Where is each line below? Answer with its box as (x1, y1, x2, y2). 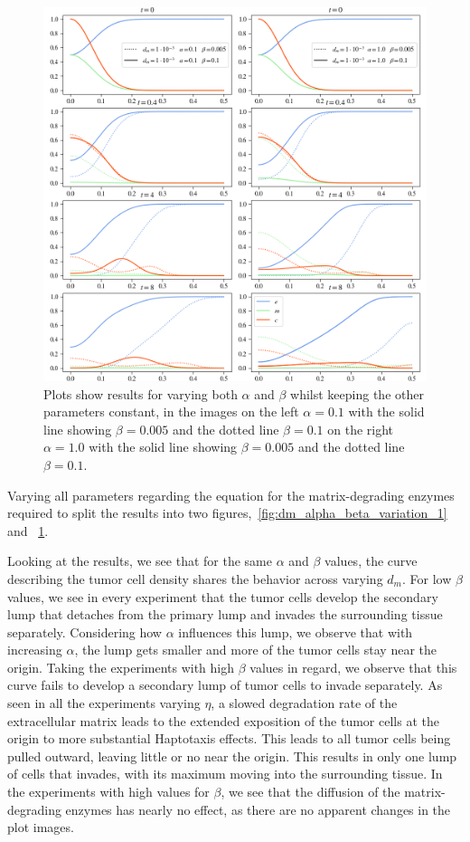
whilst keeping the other (290, 384, 424, 403)
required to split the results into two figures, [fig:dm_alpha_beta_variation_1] (7, 503, 447, 522)
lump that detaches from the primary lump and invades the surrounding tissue (7, 605, 443, 624)
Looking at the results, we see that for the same (7, 551, 272, 570)
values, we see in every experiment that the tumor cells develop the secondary (7, 587, 438, 606)
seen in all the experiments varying (7, 694, 201, 713)
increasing (7, 640, 62, 659)
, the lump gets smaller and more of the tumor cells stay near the (74, 640, 437, 659)
